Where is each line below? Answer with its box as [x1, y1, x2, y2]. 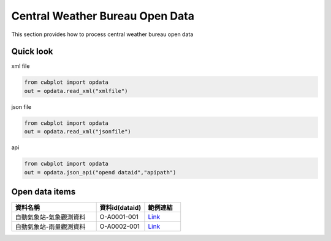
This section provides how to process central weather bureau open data [11, 31, 194, 38]
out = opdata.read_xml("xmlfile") [24, 87, 128, 94]
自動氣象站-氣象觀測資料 [15, 213, 86, 221]
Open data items [11, 187, 76, 197]
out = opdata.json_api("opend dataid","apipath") [24, 169, 177, 176]
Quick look [11, 46, 53, 57]
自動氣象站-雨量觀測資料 [15, 223, 86, 231]
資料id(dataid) [99, 204, 142, 212]
